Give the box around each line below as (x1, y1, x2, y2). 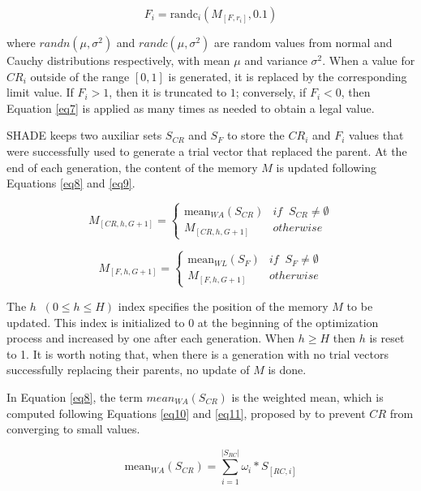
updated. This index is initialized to (6, 313, 185, 330)
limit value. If (6, 84, 74, 101)
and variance (244, 52, 307, 68)
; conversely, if (235, 84, 307, 101)
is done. (268, 361, 307, 378)
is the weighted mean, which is (231, 388, 384, 405)
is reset (369, 329, 405, 347)
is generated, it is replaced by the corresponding (168, 67, 407, 84)
